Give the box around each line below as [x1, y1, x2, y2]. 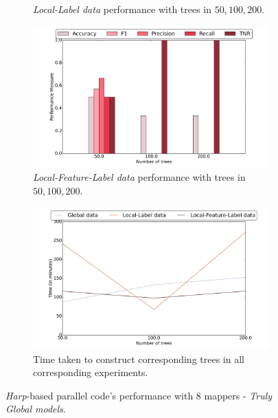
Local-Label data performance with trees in [33, 2, 212, 16]
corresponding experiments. [33, 365, 148, 379]
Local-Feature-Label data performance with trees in [33, 170, 246, 184]
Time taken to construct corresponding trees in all [33, 351, 244, 366]
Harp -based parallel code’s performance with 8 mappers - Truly [5, 388, 273, 402]
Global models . [5, 401, 66, 416]
